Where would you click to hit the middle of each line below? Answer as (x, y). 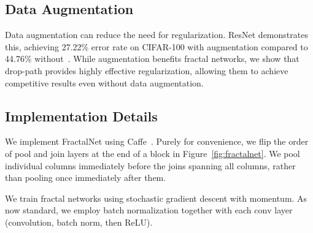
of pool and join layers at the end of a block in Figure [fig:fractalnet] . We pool (153, 153)
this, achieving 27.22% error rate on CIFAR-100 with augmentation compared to (156, 46)
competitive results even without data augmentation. (104, 82)
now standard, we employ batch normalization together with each (128, 210)
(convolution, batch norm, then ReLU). (79, 222)
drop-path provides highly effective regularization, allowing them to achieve (147, 70)
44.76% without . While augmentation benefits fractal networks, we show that (152, 59)
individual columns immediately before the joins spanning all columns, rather (150, 165)
